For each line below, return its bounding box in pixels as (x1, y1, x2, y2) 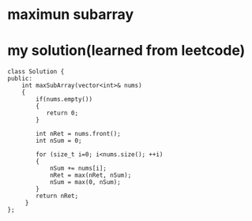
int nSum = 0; (36, 137, 82, 145)
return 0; (46, 109, 79, 118)
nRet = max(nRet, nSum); (49, 171, 132, 179)
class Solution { (7, 68, 65, 76)
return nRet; (36, 192, 79, 200)
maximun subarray (7, 6, 134, 24)
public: (7, 75, 33, 83)
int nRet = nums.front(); (36, 130, 122, 138)
